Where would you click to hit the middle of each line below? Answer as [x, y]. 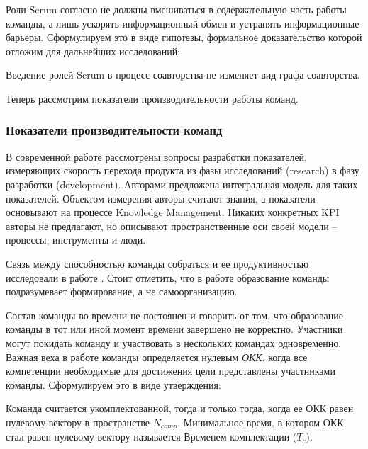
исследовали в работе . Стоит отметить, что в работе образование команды [168, 277]
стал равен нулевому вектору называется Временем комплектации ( [151, 437]
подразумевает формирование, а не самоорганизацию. [122, 291]
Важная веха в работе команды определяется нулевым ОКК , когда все [157, 357]
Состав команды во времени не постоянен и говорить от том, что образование [174, 315]
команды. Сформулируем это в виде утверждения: [113, 384]
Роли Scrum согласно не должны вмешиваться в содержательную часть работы [176, 9]
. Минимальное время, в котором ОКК [261, 422]
